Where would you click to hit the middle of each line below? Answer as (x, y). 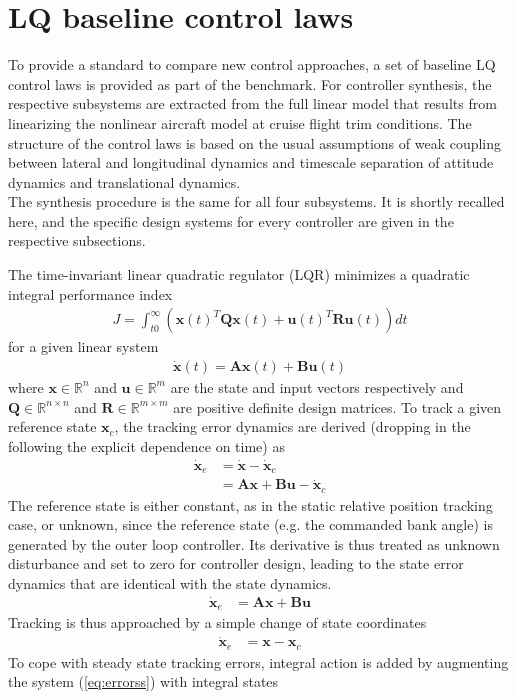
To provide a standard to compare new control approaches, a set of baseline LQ (252, 64)
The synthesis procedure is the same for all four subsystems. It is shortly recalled (256, 201)
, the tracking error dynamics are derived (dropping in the (292, 426)
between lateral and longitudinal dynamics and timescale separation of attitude (251, 162)
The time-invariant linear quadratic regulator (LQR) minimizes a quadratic (239, 274)
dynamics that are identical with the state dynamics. (170, 583)
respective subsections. (77, 240)
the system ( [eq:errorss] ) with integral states (143, 681)
